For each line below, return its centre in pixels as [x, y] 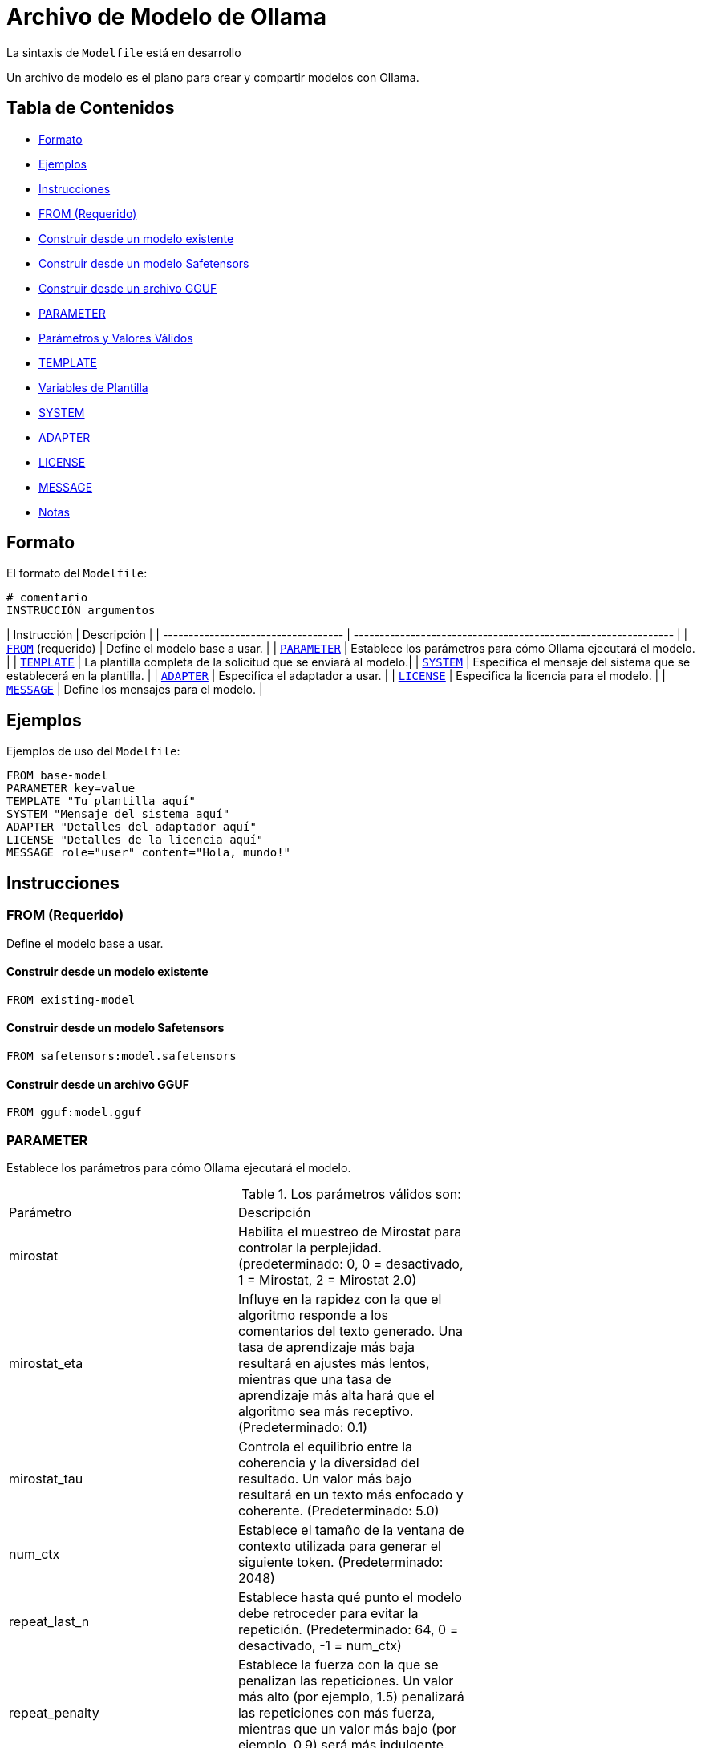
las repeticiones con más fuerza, [336, 1712]
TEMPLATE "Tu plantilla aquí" [101, 801]
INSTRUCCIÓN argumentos [81, 611]
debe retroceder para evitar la [328, 1613]
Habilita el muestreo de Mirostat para [350, 1231]
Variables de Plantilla [93, 387]
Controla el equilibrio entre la [325, 1446]
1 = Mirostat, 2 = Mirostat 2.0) [327, 1279]
